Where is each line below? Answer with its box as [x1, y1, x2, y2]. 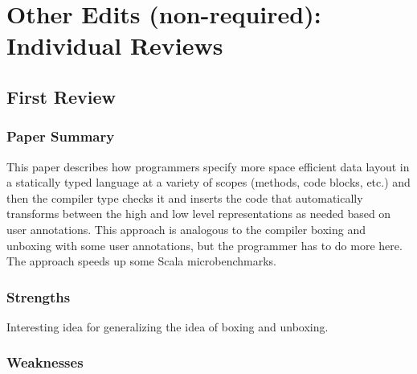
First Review [6, 84, 116, 109]
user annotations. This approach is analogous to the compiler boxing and [6, 220, 366, 237]
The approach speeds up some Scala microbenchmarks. [6, 253, 277, 269]
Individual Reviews [6, 29, 223, 62]
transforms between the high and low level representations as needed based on [6, 205, 391, 222]
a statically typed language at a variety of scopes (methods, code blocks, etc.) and [6, 174, 411, 191]
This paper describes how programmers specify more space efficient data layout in [6, 158, 410, 175]
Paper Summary [6, 126, 115, 146]
